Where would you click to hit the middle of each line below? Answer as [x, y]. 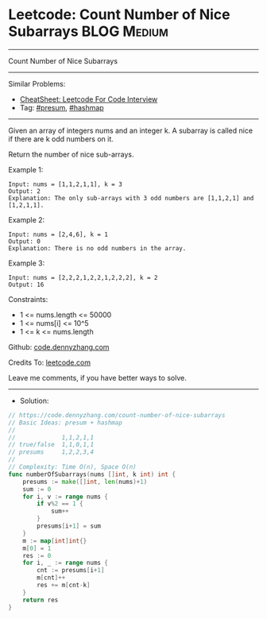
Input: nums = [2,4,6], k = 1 [58, 234]
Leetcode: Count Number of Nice [119, 15]
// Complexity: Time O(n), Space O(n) [72, 467]
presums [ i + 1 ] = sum [69, 526]
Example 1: [26, 169]
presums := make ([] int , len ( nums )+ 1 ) [85, 482]
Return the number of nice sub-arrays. [71, 154]
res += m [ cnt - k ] [64, 586]
